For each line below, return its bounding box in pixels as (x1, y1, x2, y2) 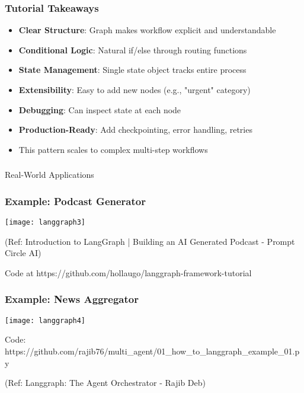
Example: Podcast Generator (5, 193, 146, 208)
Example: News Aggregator (5, 292, 139, 306)
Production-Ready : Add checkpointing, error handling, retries (18, 123, 252, 136)
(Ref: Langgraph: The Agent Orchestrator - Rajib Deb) (5, 376, 206, 389)
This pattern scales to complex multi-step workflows (18, 143, 208, 155)
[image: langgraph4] (5, 316, 86, 325)
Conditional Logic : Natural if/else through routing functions (18, 43, 247, 56)
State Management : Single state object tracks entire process (18, 63, 247, 76)
